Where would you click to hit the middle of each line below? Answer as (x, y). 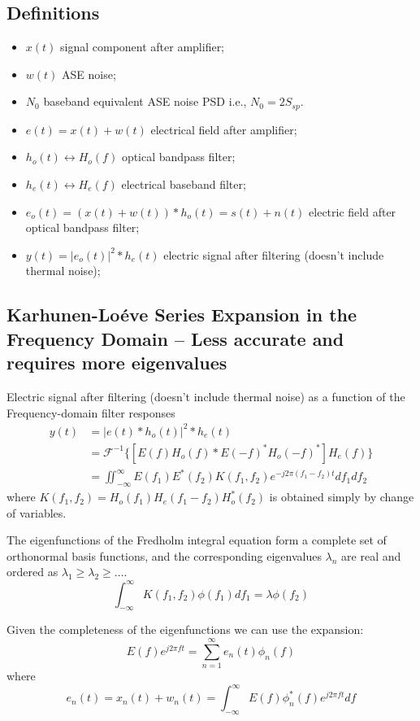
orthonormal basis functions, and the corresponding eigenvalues (164, 555)
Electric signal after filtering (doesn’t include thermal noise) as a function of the (206, 396)
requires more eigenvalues (117, 363)
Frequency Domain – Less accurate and (175, 338)
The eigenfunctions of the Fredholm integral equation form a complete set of (197, 540)
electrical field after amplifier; (224, 129)
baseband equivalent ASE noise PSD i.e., (145, 101)
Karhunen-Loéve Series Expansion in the (182, 315)
